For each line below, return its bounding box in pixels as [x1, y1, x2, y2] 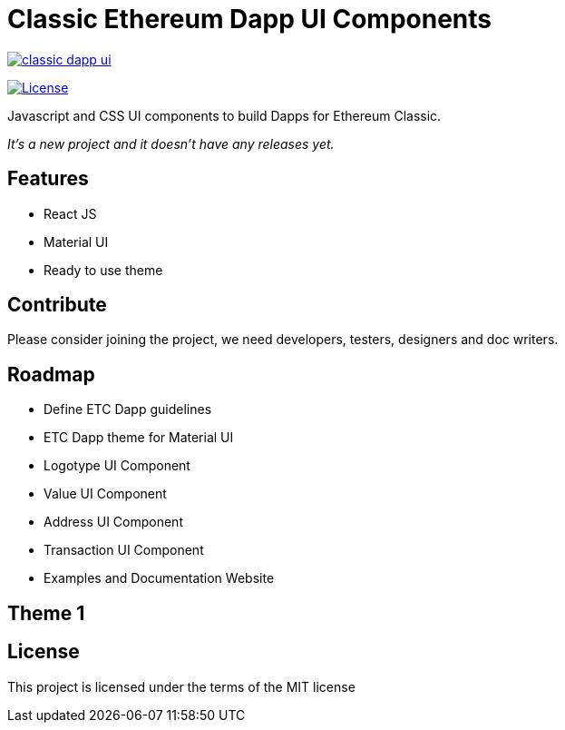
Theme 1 [7, 601, 85, 625]
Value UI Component [44, 486, 167, 502]
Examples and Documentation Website [44, 570, 275, 587]
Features [7, 167, 89, 191]
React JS [44, 205, 97, 222]
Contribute [7, 293, 107, 317]
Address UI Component [44, 514, 183, 530]
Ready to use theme [44, 261, 163, 278]
